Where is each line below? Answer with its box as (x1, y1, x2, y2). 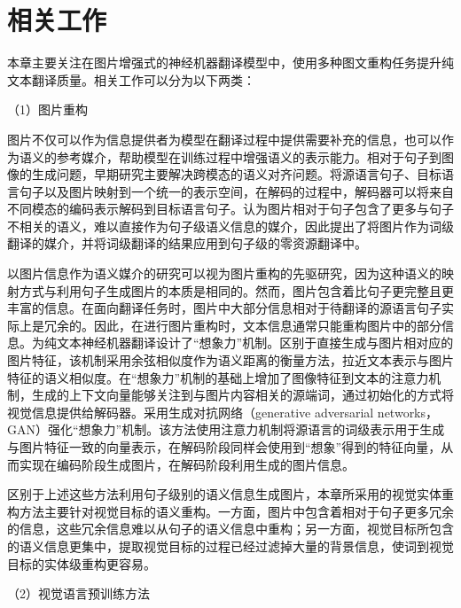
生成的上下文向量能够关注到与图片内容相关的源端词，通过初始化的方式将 (31, 386, 454, 404)
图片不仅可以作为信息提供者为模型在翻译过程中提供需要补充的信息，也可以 (7, 129, 441, 148)
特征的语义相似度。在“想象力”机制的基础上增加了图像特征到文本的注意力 (7, 368, 429, 386)
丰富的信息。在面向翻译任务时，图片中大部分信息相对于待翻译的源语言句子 (7, 299, 441, 317)
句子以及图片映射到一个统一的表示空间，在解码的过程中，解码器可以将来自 (19, 182, 454, 200)
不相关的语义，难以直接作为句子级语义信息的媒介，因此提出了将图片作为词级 (7, 216, 454, 235)
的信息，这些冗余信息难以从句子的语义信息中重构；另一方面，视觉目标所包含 (7, 519, 454, 538)
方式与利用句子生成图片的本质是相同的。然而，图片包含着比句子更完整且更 (19, 281, 454, 300)
